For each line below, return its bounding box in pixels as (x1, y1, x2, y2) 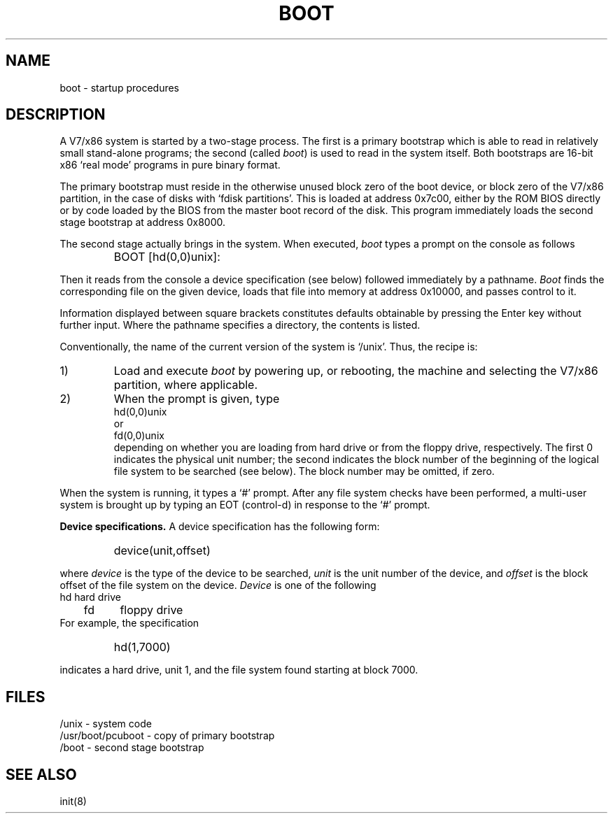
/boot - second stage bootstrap (59, 741, 204, 754)
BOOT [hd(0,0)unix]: (113, 250, 220, 264)
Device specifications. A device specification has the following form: (59, 520, 380, 533)
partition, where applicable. (113, 378, 258, 392)
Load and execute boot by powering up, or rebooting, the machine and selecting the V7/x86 (113, 364, 598, 378)
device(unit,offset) (113, 543, 211, 558)
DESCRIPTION (6, 106, 106, 124)
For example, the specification (59, 617, 199, 629)
